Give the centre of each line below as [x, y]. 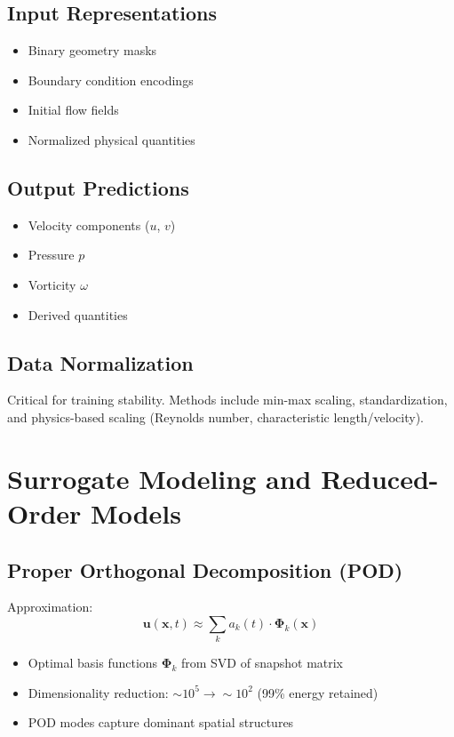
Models [136, 513]
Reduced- [380, 478]
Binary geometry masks [92, 50]
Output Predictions [98, 187]
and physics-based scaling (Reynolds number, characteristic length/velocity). [215, 417]
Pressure [51, 255]
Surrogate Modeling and [159, 478]
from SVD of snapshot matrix [262, 663]
